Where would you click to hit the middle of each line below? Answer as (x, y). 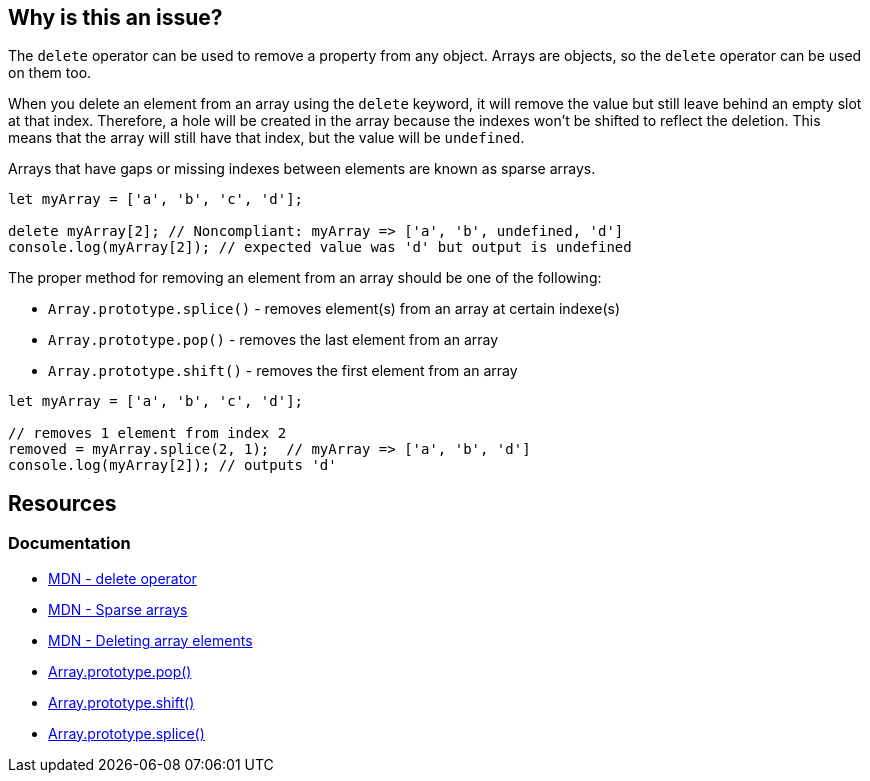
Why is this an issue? (115, 17)
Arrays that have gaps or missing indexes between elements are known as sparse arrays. (302, 169)
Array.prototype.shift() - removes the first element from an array (283, 371)
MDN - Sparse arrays (118, 609)
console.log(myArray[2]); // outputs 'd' (172, 465)
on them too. (50, 73)
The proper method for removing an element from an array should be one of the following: (305, 278)
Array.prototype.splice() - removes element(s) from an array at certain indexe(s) (334, 309)
